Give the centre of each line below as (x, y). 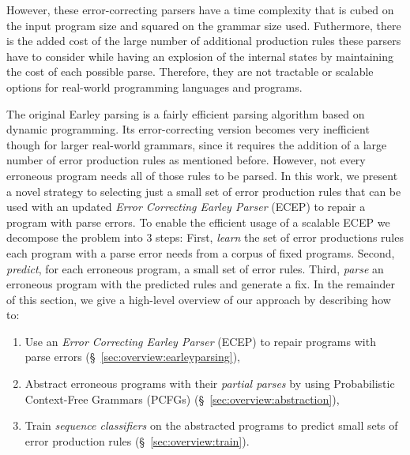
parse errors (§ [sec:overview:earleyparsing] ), (132, 357)
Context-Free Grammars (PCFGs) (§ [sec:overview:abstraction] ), (182, 399)
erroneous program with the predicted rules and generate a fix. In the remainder (201, 284)
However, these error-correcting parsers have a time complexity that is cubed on (200, 9)
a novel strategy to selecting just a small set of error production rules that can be (204, 191)
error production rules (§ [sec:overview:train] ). (137, 440)
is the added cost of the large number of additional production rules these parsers (204, 41)
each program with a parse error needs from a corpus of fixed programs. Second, (201, 252)
